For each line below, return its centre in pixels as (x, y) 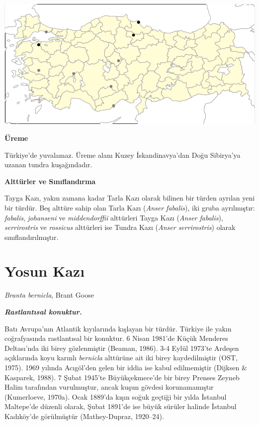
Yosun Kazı (45, 271)
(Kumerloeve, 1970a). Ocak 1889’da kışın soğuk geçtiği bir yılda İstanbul (116, 396)
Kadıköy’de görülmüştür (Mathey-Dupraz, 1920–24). (84, 416)
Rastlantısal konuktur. (43, 312)
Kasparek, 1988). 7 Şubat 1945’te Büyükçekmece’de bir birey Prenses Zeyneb (122, 377)
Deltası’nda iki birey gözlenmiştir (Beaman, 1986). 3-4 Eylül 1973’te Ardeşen (122, 348)
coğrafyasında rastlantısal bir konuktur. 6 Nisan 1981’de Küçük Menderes (116, 338)
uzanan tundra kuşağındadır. (48, 164)
